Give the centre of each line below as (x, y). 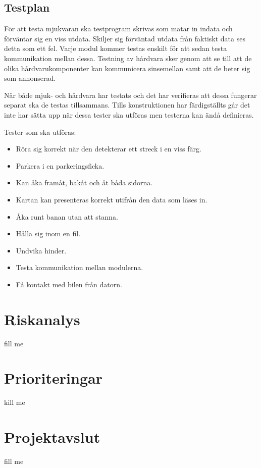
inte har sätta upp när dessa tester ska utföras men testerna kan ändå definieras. (129, 114)
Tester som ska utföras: (40, 132)
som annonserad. (30, 78)
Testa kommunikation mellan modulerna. (80, 267)
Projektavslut (52, 437)
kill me (15, 402)
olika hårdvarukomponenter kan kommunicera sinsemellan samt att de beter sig (127, 68)
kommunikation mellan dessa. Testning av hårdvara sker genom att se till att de (128, 58)
